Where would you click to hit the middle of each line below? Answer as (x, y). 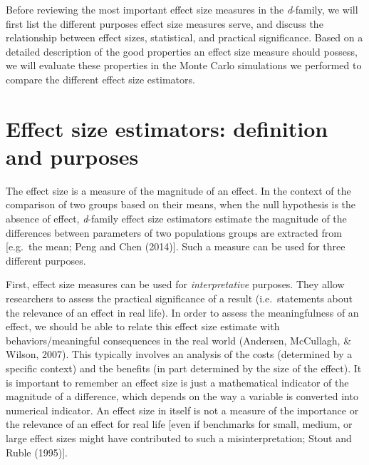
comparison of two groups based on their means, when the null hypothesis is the (181, 204)
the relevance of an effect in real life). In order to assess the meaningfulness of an (182, 312)
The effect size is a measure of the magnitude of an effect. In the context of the (178, 190)
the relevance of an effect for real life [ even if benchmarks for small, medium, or (179, 424)
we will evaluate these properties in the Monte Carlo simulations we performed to (184, 65)
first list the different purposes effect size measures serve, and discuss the (165, 23)
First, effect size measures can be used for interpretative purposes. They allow (175, 284)
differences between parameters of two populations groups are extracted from (174, 232)
